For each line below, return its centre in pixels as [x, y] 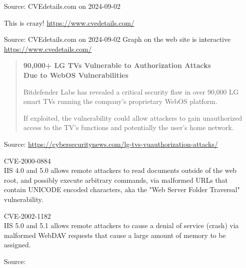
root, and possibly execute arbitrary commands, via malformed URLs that [116, 180]
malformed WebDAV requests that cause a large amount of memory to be [115, 235]
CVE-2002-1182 [27, 216]
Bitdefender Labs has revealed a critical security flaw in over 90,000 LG [131, 91]
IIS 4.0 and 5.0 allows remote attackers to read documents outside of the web [120, 170]
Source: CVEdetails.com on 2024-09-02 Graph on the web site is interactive [117, 39]
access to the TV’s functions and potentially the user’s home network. [129, 127]
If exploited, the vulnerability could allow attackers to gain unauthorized [133, 117]
